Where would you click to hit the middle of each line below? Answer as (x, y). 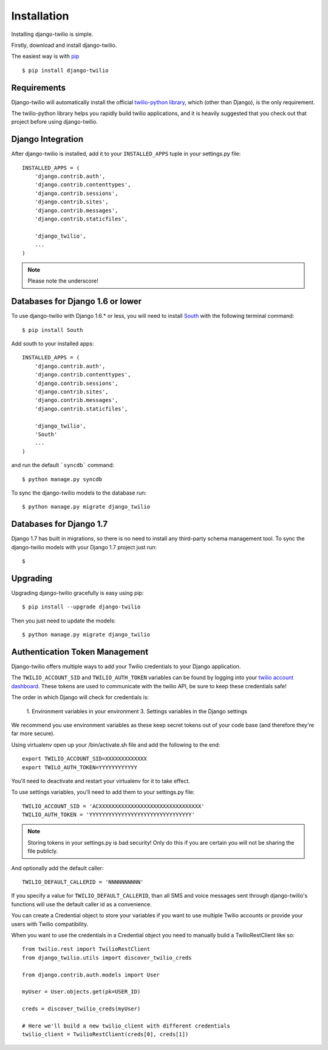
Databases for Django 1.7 (60, 524)
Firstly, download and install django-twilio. (64, 45)
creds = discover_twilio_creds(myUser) (81, 1009)
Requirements (39, 87)
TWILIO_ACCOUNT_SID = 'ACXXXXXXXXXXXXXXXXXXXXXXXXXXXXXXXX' (113, 806)
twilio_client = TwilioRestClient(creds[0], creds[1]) (105, 1034)
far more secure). (33, 733)
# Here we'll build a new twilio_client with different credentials (126, 1026)
